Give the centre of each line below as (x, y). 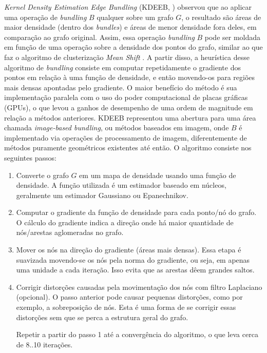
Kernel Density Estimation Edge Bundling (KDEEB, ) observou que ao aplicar (128, 7)
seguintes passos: (30, 157)
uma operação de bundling (45, 17)
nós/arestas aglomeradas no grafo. (70, 232)
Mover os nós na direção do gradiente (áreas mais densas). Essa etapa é (129, 250)
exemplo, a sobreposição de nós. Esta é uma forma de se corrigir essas (126, 307)
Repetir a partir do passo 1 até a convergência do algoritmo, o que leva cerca (137, 334)
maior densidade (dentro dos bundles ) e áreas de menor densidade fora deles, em (130, 27)
